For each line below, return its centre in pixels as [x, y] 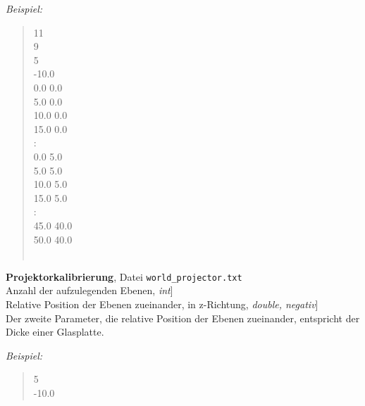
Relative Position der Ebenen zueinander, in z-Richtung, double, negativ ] [162, 304]
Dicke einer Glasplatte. [55, 332]
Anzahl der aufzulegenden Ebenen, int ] [89, 290]
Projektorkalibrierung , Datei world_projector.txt [124, 276]
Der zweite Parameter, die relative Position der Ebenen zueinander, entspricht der [183, 318]
